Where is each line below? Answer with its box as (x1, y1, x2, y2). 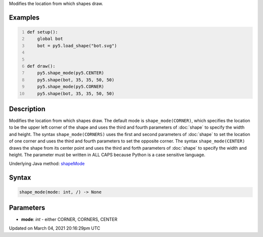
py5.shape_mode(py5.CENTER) (37, 70, 104, 76)
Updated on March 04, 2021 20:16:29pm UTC (9, 225, 100, 231)
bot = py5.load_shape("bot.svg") (37, 43, 117, 48)
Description (9, 105, 46, 113)
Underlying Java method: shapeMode (9, 161, 85, 167)
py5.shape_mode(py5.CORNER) (37, 84, 104, 90)
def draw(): (27, 63, 56, 69)
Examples (9, 13, 40, 21)
